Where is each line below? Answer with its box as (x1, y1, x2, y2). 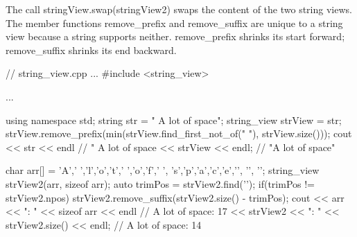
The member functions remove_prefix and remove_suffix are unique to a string (6, 15, 343, 30)
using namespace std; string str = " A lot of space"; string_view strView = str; (6, 112, 342, 127)
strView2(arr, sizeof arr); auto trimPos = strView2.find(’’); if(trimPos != (6, 176, 315, 191)
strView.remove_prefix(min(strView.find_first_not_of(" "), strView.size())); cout (6, 126, 352, 141)
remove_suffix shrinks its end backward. (6, 42, 177, 57)
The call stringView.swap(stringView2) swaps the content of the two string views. (6, 2, 352, 16)
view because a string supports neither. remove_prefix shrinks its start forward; (6, 29, 345, 44)
